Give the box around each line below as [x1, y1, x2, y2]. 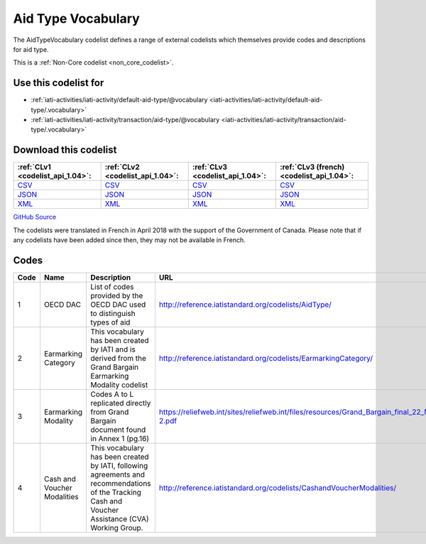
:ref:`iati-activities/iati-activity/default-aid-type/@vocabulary [31, 96, 208, 104]
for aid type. [13, 45, 49, 53]
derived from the [90, 354, 147, 363]
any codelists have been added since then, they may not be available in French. [13, 236, 246, 244]
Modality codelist [90, 380, 148, 390]
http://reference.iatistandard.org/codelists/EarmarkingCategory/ [158, 354, 373, 363]
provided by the [90, 291, 143, 300]
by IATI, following [90, 461, 148, 470]
